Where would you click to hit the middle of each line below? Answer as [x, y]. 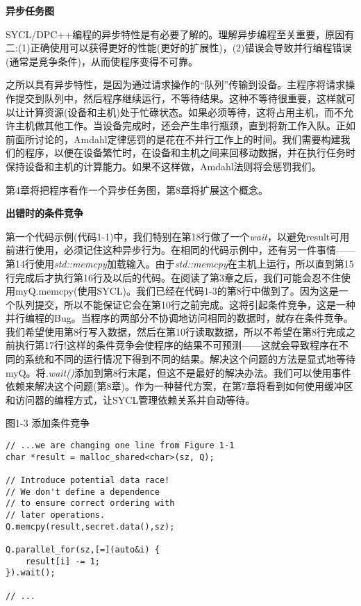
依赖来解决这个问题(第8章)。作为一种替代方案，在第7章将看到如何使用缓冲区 [179, 386]
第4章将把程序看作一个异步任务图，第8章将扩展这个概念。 [137, 189]
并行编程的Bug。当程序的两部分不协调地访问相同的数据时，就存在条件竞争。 [179, 318]
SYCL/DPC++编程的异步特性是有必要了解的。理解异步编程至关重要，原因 [175, 34]
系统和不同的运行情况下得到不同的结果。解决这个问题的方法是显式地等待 [190, 359]
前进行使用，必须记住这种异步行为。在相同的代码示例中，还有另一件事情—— [180, 250]
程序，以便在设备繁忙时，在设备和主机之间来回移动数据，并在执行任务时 [190, 153]
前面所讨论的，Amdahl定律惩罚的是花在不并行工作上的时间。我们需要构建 [173, 139]
